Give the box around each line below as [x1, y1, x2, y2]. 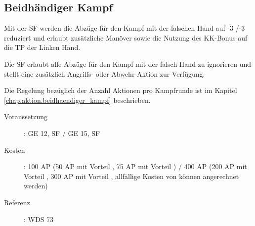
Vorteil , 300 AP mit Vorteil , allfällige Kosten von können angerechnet [24, 171, 239, 181]
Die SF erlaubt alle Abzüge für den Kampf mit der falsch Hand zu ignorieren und [4, 58, 252, 69]
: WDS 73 [24, 214, 54, 224]
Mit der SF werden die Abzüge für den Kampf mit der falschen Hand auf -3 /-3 [4, 23, 245, 33]
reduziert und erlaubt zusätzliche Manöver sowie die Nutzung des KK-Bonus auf [4, 32, 248, 43]
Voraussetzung [4, 111, 48, 122]
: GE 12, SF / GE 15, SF [24, 128, 100, 138]
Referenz [4, 197, 30, 207]
